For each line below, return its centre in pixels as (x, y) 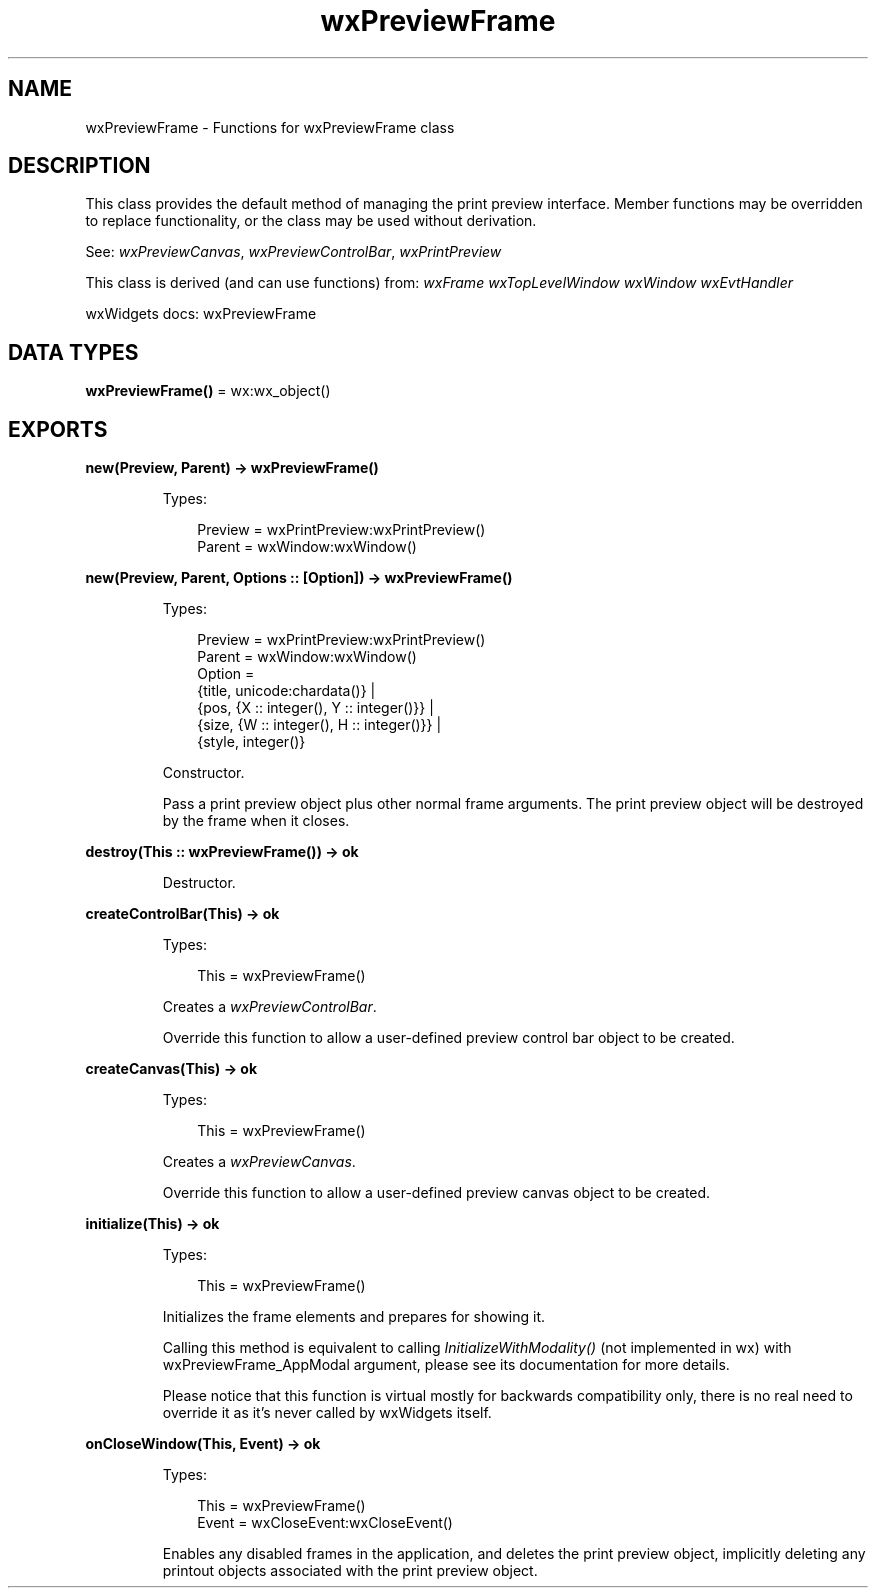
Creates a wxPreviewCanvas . (259, 1162)
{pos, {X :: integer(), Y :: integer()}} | (315, 708)
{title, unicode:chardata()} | (286, 691)
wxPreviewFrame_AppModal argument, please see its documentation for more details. (446, 1365)
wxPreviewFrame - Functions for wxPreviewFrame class (270, 127)
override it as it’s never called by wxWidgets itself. (327, 1413)
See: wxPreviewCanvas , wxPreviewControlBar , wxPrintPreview (293, 252)
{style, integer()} (251, 742)
